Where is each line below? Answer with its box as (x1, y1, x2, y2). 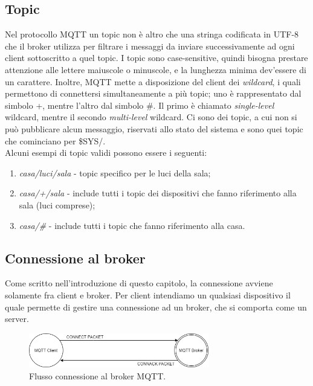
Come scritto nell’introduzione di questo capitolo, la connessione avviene (5, 277, 273, 289)
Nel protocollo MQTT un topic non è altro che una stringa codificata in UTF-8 (5, 28, 299, 40)
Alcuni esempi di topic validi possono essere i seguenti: (5, 146, 207, 159)
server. (5, 312, 29, 325)
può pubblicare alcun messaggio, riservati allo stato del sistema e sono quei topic (5, 122, 303, 135)
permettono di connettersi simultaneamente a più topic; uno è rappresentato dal (5, 87, 302, 100)
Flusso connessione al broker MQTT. (29, 369, 166, 382)
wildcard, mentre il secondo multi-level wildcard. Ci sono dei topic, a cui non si (5, 111, 297, 123)
